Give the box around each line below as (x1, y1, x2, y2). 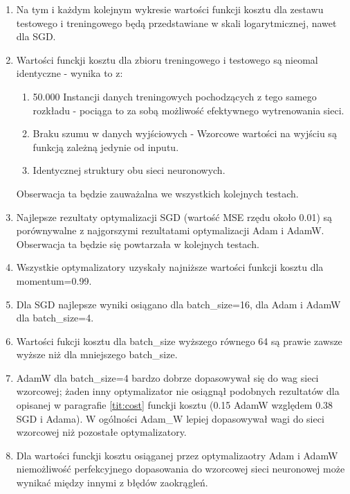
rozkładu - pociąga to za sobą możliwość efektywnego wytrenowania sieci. (33, 103, 344, 117)
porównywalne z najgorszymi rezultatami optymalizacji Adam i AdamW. (16, 223, 324, 238)
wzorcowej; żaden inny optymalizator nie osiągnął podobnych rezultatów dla (16, 384, 340, 398)
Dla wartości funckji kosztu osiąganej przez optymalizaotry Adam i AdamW (16, 448, 338, 462)
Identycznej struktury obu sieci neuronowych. (33, 163, 225, 177)
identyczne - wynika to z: (16, 66, 123, 80)
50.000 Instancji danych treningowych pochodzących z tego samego (33, 89, 317, 103)
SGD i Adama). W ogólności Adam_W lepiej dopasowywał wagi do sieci (16, 411, 324, 425)
